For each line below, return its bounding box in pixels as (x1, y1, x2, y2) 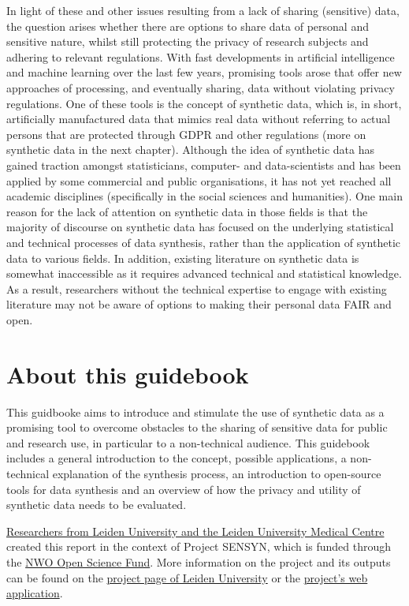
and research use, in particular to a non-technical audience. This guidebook (6, 434, 370, 451)
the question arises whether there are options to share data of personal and (6, 17, 369, 34)
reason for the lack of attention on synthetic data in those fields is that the (6, 203, 368, 219)
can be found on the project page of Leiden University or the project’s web (6, 569, 368, 585)
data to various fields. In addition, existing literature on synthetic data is (6, 249, 359, 266)
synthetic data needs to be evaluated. (6, 496, 187, 513)
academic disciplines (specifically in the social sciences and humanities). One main (6, 188, 403, 204)
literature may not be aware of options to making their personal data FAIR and (6, 296, 392, 312)
